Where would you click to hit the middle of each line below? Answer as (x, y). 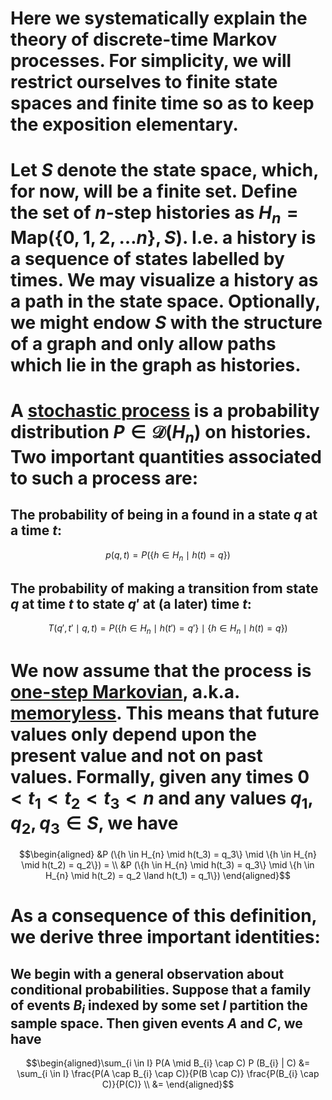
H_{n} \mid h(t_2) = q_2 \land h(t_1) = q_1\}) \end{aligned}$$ (168, 876)
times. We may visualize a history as (164, 279)
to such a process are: (104, 478)
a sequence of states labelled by (147, 258)
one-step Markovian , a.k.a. (125, 692)
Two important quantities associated (166, 456)
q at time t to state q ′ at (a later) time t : (131, 603)
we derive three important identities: (165, 937)
